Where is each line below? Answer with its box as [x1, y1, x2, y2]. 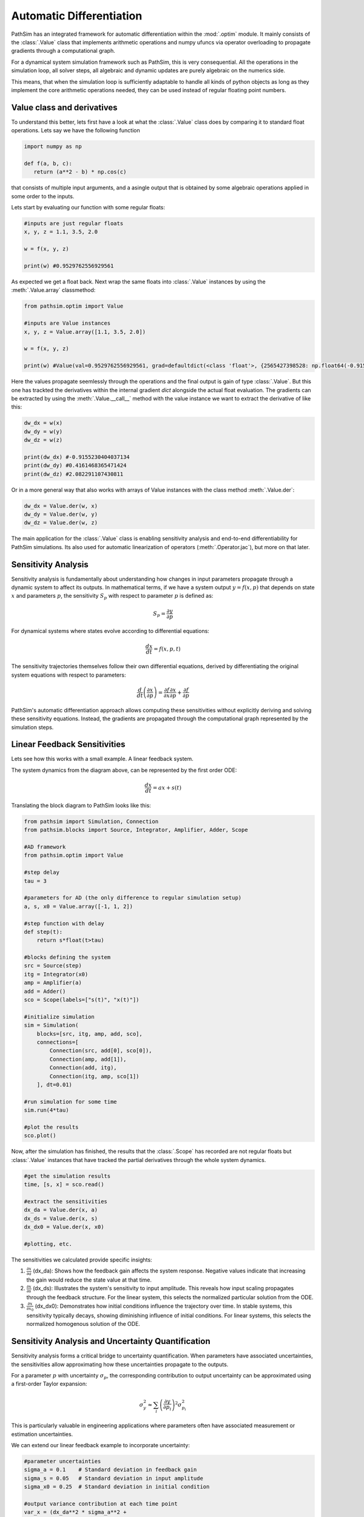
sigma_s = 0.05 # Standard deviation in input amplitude [24, 1475, 203, 1482]
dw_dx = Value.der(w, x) [24, 502, 98, 509]
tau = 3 [24, 877, 47, 884]
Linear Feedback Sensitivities [11, 739, 126, 749]
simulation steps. [11, 723, 54, 731]
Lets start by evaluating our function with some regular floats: [11, 204, 166, 211]
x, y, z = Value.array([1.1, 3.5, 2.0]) [24, 328, 146, 335]
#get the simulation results [24, 1172, 111, 1180]
